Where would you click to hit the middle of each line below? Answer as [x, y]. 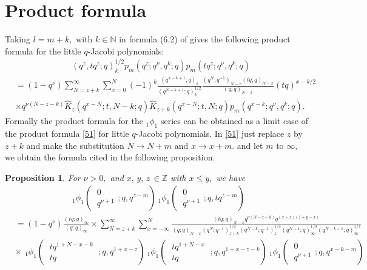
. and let [247, 145]
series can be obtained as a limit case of [234, 121]
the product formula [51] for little [67, 133]
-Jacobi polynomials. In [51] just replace [210, 133]
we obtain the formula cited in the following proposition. [110, 157]
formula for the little [43, 51]
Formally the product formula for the [74, 121]
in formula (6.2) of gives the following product [205, 39]
